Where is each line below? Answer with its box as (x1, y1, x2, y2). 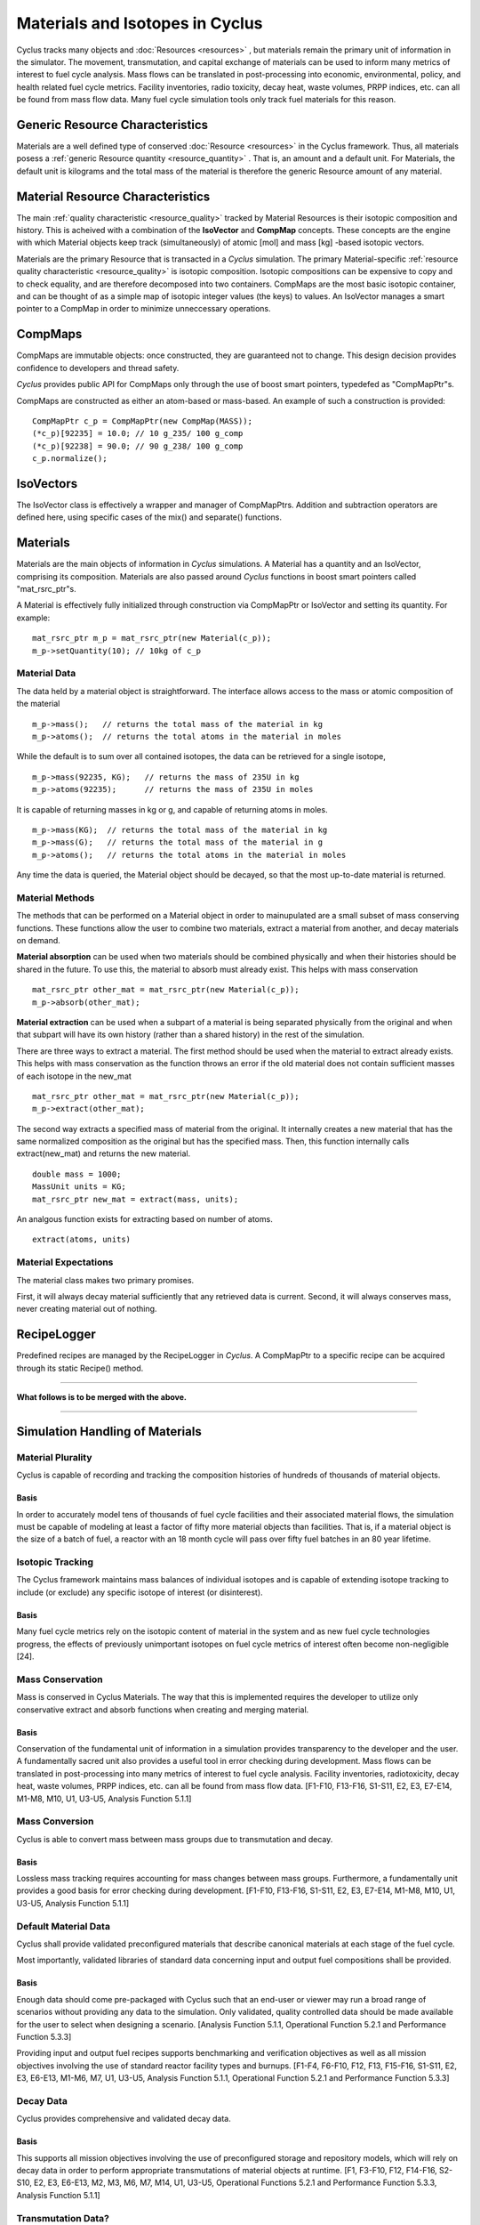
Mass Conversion (16, 1816, 94, 1828)
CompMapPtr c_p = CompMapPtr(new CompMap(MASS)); (32, 416, 253, 426)
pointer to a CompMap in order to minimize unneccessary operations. (16, 303, 271, 314)
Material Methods (16, 891, 95, 903)
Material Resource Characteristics (16, 189, 211, 204)
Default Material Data (16, 1920, 111, 1932)
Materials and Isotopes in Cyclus (16, 13, 263, 33)
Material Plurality (16, 1451, 92, 1463)
